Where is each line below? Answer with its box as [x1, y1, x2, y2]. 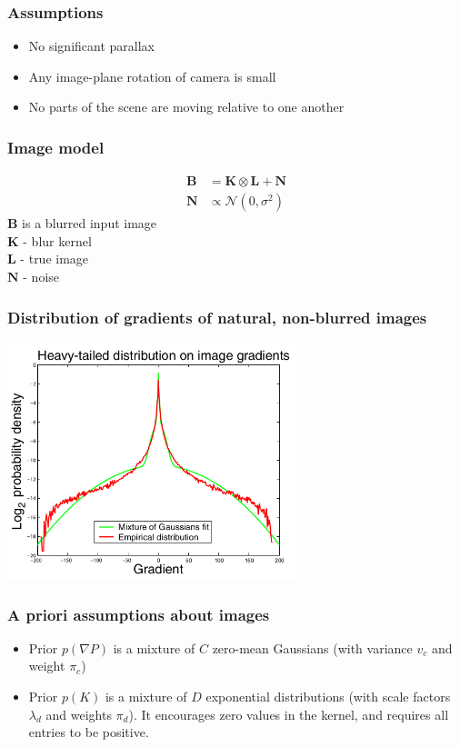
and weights [45, 704, 112, 723]
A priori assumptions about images [7, 603, 270, 625]
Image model [7, 135, 105, 158]
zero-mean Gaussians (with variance [212, 638, 413, 657]
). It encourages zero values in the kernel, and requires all [128, 704, 449, 723]
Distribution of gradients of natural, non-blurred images [7, 305, 427, 328]
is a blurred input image [22, 214, 157, 233]
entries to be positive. [28, 722, 149, 742]
